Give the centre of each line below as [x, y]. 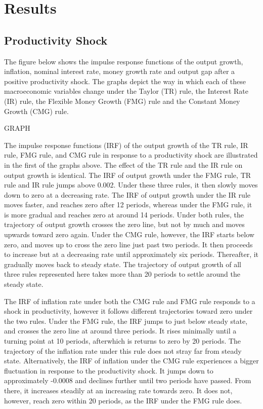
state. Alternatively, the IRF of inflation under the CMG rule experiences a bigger [131, 361]
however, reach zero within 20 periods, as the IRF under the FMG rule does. [123, 400]
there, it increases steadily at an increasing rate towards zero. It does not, [118, 390]
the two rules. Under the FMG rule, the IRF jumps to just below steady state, [126, 321]
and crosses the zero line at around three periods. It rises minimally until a [120, 331]
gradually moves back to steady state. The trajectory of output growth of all [123, 264]
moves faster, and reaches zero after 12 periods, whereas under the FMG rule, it [128, 204]
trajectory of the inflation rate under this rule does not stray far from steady [123, 350]
